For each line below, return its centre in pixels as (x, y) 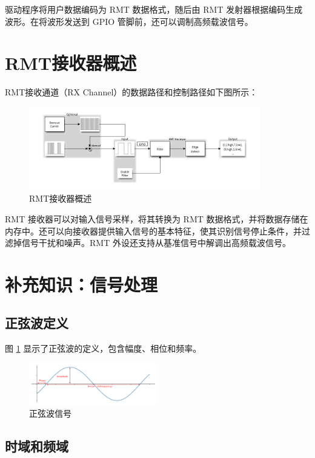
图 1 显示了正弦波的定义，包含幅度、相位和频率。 (103, 348)
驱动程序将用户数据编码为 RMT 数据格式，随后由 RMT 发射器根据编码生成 (154, 9)
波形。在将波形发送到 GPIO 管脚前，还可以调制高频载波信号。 (129, 21)
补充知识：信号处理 (81, 284)
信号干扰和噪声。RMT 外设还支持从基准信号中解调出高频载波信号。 (156, 243)
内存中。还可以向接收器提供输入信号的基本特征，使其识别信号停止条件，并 (153, 231)
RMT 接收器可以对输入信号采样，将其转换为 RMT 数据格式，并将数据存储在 (157, 218)
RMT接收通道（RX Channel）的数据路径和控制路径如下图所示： (131, 92)
